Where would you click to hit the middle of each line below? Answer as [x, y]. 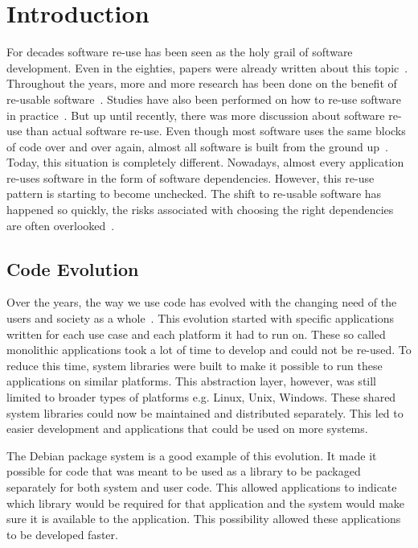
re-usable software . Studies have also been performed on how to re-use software [204, 99]
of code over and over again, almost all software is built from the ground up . [197, 146]
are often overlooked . [61, 225]
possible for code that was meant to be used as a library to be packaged [184, 471]
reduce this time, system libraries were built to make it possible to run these [195, 365]
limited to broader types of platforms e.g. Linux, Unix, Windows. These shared [201, 397]
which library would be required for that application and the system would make [206, 503]
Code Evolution [73, 268]
